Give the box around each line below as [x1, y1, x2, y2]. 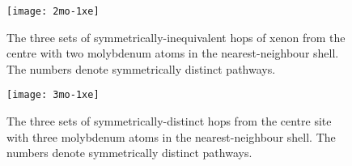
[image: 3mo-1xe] [6, 89, 100, 101]
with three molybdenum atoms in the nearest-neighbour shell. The [6, 128, 336, 145]
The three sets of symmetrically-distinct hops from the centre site [6, 113, 332, 130]
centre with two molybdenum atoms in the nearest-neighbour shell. [6, 45, 339, 62]
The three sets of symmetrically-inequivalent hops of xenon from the [6, 28, 346, 45]
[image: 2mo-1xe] [6, 6, 100, 17]
